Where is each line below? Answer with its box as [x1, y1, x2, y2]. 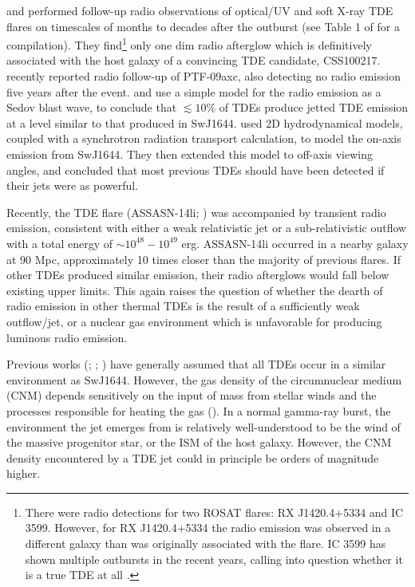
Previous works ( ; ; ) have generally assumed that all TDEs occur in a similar [6, 356, 386, 372]
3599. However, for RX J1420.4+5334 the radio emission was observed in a [25, 519, 391, 536]
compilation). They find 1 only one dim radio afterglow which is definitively [6, 34, 372, 53]
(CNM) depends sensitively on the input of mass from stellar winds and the [6, 387, 377, 404]
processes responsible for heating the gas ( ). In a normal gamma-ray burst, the [6, 402, 391, 419]
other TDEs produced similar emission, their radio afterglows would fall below [6, 266, 389, 283]
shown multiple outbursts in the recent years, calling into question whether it [25, 550, 403, 567]
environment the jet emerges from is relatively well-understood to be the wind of [6, 418, 401, 435]
